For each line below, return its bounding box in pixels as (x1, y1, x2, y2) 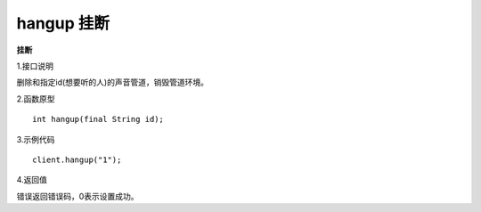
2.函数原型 (16, 94, 55, 104)
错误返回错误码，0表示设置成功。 (16, 191, 139, 201)
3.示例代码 (16, 134, 55, 144)
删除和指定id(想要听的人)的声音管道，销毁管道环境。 (16, 77, 209, 88)
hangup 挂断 (16, 13, 110, 33)
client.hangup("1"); (32, 154, 122, 165)
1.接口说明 (16, 61, 53, 71)
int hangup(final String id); (32, 114, 165, 125)
